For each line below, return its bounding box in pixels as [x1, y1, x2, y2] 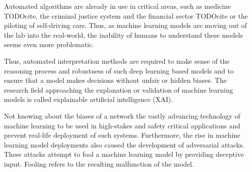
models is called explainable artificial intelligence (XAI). [4, 94, 173, 104]
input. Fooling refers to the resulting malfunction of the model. [4, 158, 194, 169]
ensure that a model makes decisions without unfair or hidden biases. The [4, 75, 227, 85]
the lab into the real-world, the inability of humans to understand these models [4, 29, 243, 40]
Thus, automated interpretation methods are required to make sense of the [4, 55, 230, 66]
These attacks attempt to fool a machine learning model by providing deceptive [4, 149, 244, 159]
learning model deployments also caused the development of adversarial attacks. [4, 139, 245, 149]
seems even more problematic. [4, 39, 94, 49]
